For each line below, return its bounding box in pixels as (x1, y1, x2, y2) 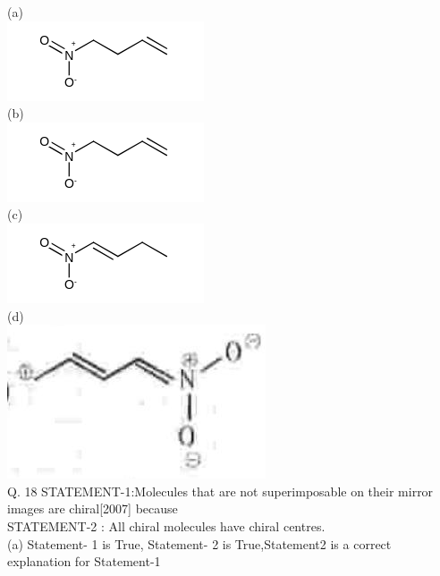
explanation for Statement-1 (7, 552, 161, 571)
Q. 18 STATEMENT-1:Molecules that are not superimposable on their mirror (7, 481, 434, 500)
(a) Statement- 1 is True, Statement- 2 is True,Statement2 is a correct (7, 534, 392, 553)
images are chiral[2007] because (7, 499, 178, 518)
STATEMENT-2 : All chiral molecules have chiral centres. (7, 516, 326, 535)
